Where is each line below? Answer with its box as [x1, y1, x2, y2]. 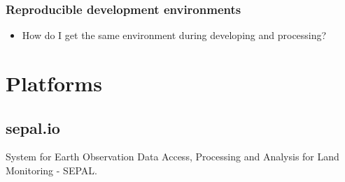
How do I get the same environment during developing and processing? [22, 28, 327, 43]
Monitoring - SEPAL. [6, 162, 97, 177]
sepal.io [6, 116, 60, 138]
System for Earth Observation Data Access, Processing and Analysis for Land [6, 149, 339, 164]
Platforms [6, 69, 102, 97]
